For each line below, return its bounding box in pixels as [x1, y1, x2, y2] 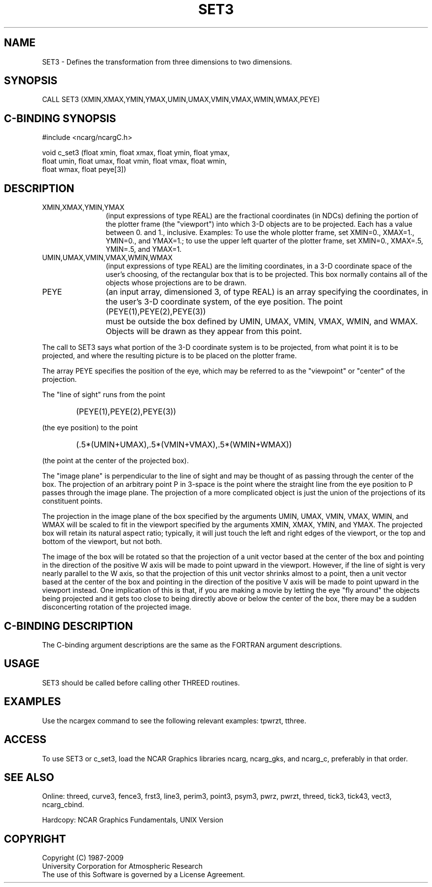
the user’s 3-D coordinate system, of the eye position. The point [106, 297, 343, 307]
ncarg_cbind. [42, 800, 84, 809]
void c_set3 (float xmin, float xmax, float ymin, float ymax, [42, 148, 230, 157]
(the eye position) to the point [42, 423, 138, 432]
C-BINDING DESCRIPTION [4, 619, 133, 632]
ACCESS [4, 733, 47, 746]
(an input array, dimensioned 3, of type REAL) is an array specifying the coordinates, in [106, 287, 428, 297]
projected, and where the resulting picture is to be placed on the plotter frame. [42, 351, 297, 360]
